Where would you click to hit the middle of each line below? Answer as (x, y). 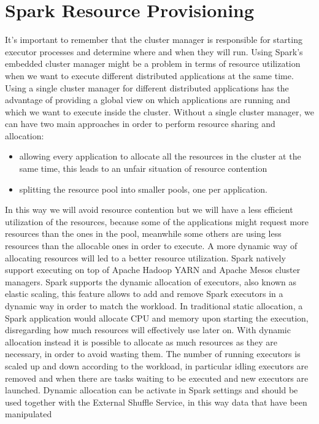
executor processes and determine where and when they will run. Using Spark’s (154, 51)
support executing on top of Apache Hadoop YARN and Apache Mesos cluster (153, 270)
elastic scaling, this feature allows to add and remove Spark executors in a (144, 294)
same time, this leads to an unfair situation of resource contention (143, 168)
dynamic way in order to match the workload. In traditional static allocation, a (154, 306)
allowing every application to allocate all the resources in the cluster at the (160, 156)
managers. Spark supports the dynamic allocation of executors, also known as (151, 281)
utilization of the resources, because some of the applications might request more (157, 221)
